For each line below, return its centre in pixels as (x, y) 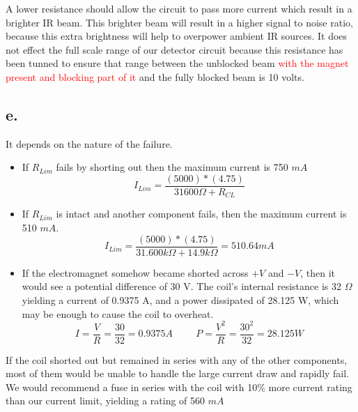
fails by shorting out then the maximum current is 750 (172, 167)
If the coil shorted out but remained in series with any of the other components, (177, 359)
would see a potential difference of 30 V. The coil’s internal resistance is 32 (181, 286)
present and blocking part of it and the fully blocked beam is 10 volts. (155, 76)
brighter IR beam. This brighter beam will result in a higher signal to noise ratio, (179, 22)
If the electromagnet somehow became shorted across (135, 272)
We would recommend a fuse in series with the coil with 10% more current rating (179, 387)
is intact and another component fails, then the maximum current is (201, 214)
